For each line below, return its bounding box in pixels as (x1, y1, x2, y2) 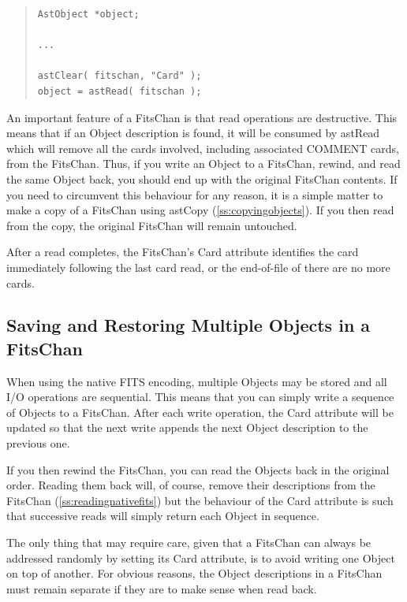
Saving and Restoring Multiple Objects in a (6, 313, 371, 337)
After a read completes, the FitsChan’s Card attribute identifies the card (6, 243, 359, 260)
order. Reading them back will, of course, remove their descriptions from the (6, 477, 375, 493)
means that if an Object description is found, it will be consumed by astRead (6, 124, 380, 141)
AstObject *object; (37, 9, 140, 20)
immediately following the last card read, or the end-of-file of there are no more (6, 258, 390, 275)
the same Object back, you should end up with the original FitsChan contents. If (6, 170, 398, 187)
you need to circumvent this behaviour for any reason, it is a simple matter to (6, 186, 383, 203)
